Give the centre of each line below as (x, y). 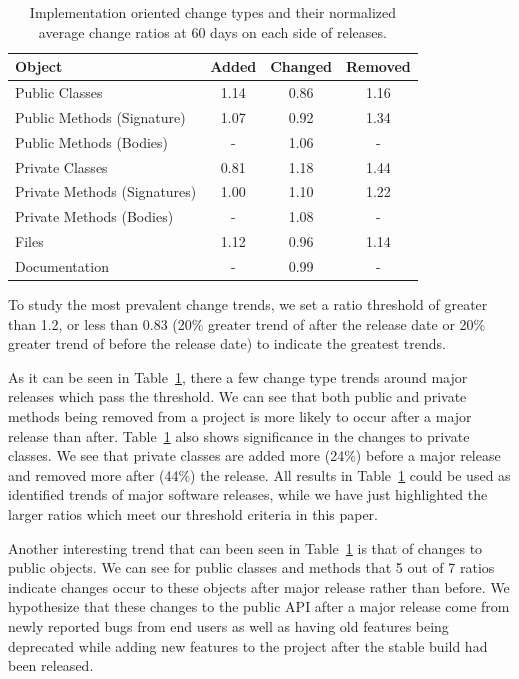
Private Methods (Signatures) (106, 191)
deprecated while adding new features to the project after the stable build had (248, 645)
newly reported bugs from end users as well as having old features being (228, 625)
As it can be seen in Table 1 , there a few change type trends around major (238, 376)
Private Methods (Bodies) (94, 216)
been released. (51, 665)
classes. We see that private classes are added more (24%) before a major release (254, 455)
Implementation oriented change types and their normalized (212, 12)
